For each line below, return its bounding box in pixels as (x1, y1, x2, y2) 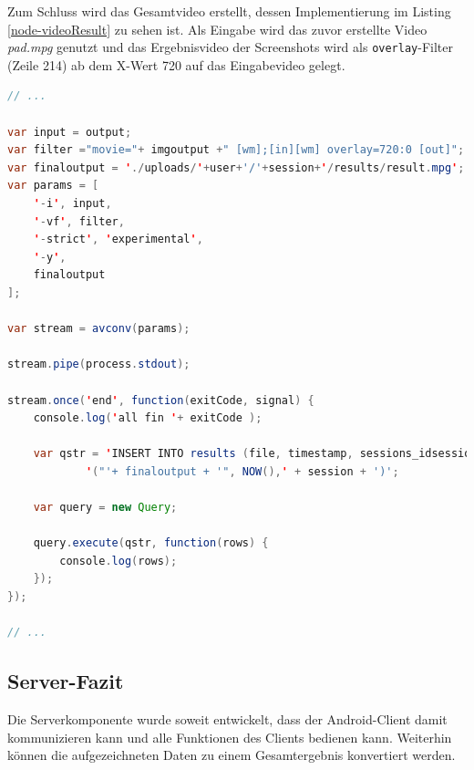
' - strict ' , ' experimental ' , (33, 233, 203, 246)
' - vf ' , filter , (33, 214, 125, 228)
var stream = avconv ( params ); (7, 322, 191, 336)
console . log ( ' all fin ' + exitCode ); (33, 411, 263, 425)
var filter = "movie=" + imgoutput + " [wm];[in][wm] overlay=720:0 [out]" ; (7, 143, 465, 157)
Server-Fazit (7, 667, 124, 695)
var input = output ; (7, 125, 132, 139)
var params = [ (7, 179, 99, 192)
